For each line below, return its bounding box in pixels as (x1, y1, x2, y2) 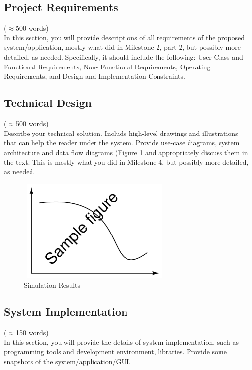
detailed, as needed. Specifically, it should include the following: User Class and (4, 51, 243, 62)
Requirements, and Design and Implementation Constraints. (4, 71, 185, 81)
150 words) (16, 327, 49, 337)
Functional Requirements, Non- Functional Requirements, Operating (4, 61, 211, 71)
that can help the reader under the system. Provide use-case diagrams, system (4, 137, 240, 148)
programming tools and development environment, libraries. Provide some (4, 346, 227, 357)
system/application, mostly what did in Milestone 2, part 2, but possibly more (4, 42, 241, 52)
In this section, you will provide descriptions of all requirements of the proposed (4, 32, 245, 42)
